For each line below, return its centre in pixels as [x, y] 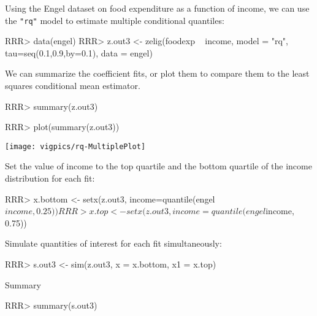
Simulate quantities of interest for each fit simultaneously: [113, 243]
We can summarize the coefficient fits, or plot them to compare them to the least [157, 73]
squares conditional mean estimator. [73, 86]
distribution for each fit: [50, 178]
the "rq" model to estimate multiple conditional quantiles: [115, 20]
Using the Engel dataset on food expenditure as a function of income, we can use [157, 8]
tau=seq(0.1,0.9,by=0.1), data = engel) [79, 52]
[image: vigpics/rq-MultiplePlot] [75, 146]
